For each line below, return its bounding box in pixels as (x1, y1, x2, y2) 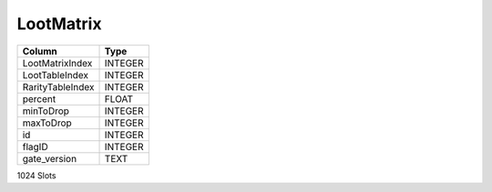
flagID (22, 140, 49, 153)
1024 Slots (16, 169, 56, 181)
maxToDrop (22, 116, 72, 129)
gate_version (22, 152, 77, 165)
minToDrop (22, 105, 70, 117)
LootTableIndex (22, 68, 89, 81)
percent (22, 92, 56, 105)
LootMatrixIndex (22, 56, 93, 69)
